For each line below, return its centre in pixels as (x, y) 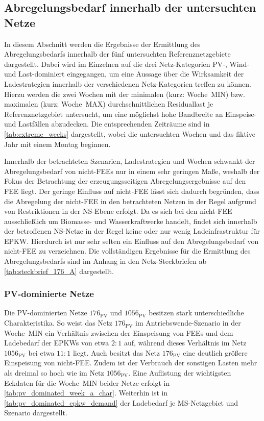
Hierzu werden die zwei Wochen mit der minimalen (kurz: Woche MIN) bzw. (125, 94)
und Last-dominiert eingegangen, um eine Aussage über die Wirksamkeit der (124, 74)
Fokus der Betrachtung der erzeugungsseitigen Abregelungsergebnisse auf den (125, 181)
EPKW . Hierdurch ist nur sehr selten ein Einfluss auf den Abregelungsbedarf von (131, 241)
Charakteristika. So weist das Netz (58, 323)
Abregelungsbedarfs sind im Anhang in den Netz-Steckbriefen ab (105, 261)
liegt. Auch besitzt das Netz (116, 352)
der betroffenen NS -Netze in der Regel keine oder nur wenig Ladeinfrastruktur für (132, 231)
